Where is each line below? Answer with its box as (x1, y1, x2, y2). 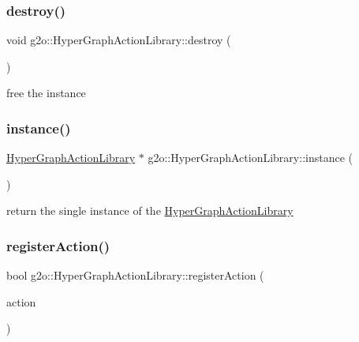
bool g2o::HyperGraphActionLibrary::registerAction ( (6, 267, 264, 284)
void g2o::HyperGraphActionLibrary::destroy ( (6, 32, 231, 48)
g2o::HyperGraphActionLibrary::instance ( (148, 149, 353, 166)
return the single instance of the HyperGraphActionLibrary (6, 202, 294, 219)
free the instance (6, 85, 86, 101)
